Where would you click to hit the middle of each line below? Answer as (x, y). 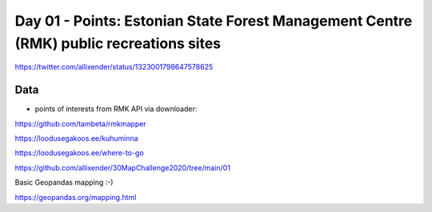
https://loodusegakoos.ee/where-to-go (79, 153)
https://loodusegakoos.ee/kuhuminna (77, 138)
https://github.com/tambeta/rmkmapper (81, 123)
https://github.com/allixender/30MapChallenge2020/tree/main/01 (123, 167)
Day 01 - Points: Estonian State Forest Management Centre (214, 21)
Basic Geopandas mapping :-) (64, 182)
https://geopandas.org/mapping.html (76, 197)
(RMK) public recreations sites (118, 43)
